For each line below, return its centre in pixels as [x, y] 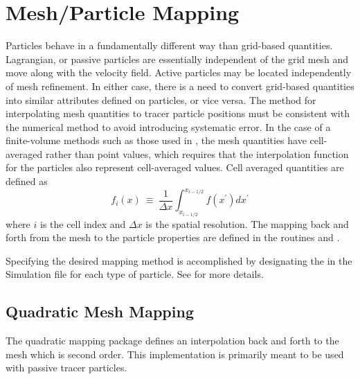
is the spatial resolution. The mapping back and [247, 223]
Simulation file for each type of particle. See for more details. [135, 274]
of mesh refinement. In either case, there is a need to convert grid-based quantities [180, 86]
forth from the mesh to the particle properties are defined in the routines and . [173, 237]
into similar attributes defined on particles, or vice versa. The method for [161, 99]
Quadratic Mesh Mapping [100, 311]
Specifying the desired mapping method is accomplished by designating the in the [179, 260]
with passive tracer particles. [66, 368]
